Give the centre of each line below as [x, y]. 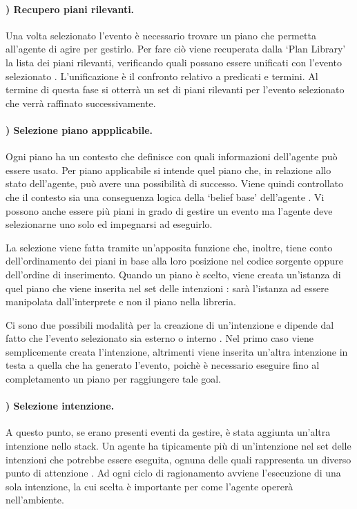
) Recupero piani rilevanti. [70, 9]
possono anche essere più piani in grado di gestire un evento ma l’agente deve [169, 210]
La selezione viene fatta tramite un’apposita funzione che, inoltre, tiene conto [169, 247]
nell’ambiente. [35, 500]
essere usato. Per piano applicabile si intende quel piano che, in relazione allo [168, 170]
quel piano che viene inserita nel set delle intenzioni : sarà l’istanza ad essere [167, 288]
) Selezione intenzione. [60, 406]
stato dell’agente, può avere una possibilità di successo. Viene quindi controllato [174, 183]
